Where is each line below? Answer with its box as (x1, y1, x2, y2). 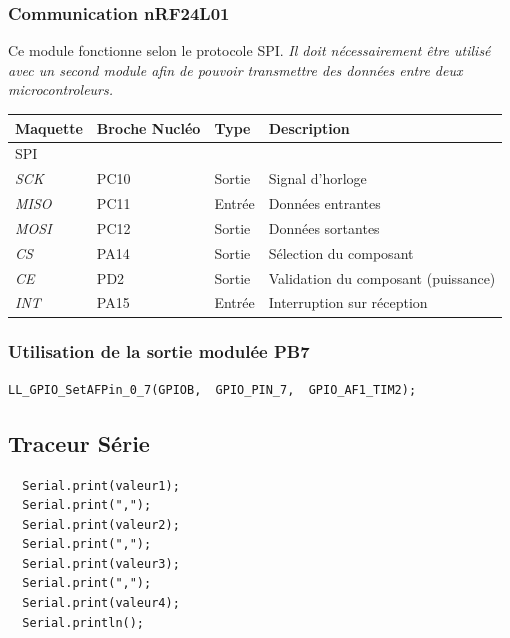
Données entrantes (268, 193, 381, 214)
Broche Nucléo (96, 117, 201, 138)
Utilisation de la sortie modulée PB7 (8, 339, 310, 364)
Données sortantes (268, 217, 380, 238)
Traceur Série (8, 427, 150, 458)
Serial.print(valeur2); (22, 517, 180, 532)
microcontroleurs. (8, 79, 114, 100)
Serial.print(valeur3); (22, 556, 180, 571)
